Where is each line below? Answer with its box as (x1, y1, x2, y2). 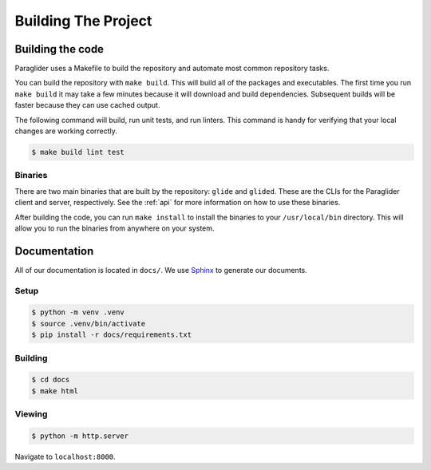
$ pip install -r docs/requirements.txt (31, 330, 192, 339)
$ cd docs (31, 375, 70, 385)
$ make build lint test (31, 148, 125, 156)
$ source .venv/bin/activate (31, 319, 146, 328)
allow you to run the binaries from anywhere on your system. (14, 223, 215, 233)
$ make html (31, 386, 79, 395)
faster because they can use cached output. (14, 101, 160, 110)
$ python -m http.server (31, 431, 129, 440)
